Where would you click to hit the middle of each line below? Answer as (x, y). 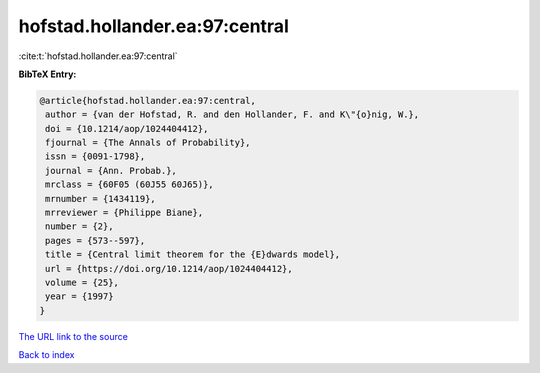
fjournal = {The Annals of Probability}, (148, 143)
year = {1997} (79, 296)
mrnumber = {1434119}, (101, 198)
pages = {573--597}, (95, 240)
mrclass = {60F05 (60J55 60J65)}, (129, 184)
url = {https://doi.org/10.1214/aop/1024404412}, (169, 268)
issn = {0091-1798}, (95, 156)
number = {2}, (79, 226)
